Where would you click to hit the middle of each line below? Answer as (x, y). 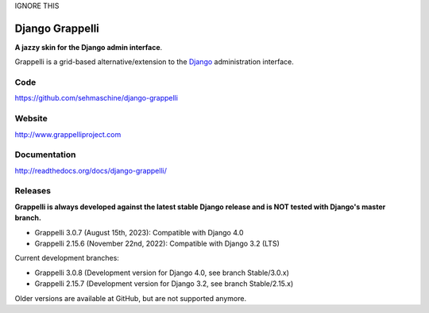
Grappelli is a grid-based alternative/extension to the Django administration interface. (154, 62)
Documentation (45, 155)
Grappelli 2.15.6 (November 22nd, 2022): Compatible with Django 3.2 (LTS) (157, 244)
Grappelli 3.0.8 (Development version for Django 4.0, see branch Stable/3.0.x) (162, 273)
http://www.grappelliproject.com (68, 134)
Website (31, 119)
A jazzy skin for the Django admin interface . (89, 47)
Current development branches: (67, 258)
